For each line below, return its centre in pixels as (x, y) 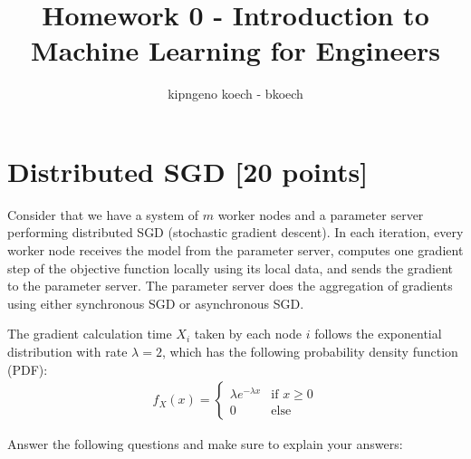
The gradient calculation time (90, 334)
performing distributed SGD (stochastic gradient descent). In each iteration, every (235, 232)
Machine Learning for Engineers (235, 50)
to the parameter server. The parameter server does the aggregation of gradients (230, 286)
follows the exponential (378, 334)
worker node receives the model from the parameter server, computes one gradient (235, 250)
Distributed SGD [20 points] (188, 171)
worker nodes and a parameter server (321, 214)
